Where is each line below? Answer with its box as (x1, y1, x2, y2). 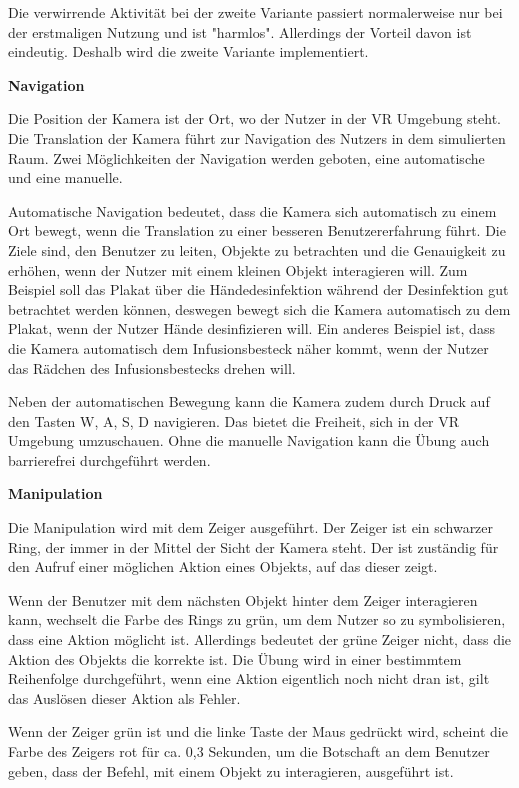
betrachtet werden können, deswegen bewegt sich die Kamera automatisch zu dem (8, 298, 511, 319)
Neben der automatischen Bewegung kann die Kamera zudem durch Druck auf (8, 391, 490, 412)
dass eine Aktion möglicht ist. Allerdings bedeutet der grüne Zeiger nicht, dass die (8, 629, 512, 650)
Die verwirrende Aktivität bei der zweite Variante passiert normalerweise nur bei (8, 2, 503, 22)
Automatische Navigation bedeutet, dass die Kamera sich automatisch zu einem (8, 200, 497, 221)
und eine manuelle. (8, 167, 123, 188)
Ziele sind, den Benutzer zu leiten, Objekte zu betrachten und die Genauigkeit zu (8, 239, 506, 260)
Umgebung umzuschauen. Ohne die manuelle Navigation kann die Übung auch (8, 430, 490, 451)
